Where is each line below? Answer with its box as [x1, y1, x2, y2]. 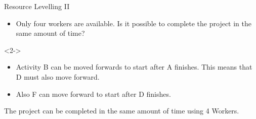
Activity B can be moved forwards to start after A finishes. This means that [16, 62, 252, 72]
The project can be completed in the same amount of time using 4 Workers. [4, 105, 239, 116]
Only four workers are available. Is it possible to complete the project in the [16, 18, 252, 28]
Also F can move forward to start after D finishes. [16, 88, 171, 99]
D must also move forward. [16, 71, 100, 82]
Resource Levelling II [4, 1, 70, 11]
